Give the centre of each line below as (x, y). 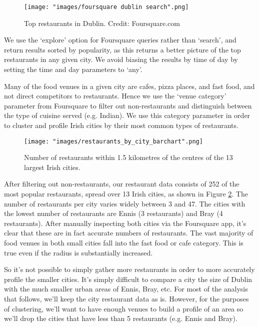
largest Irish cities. (52, 167)
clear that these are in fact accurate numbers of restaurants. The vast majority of (129, 233)
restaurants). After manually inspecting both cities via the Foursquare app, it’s (125, 223)
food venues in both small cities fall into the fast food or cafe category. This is (124, 242)
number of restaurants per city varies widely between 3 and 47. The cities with (125, 203)
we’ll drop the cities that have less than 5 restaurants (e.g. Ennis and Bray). (121, 318)
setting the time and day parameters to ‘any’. (73, 69)
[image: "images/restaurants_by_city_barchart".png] (113, 141)
